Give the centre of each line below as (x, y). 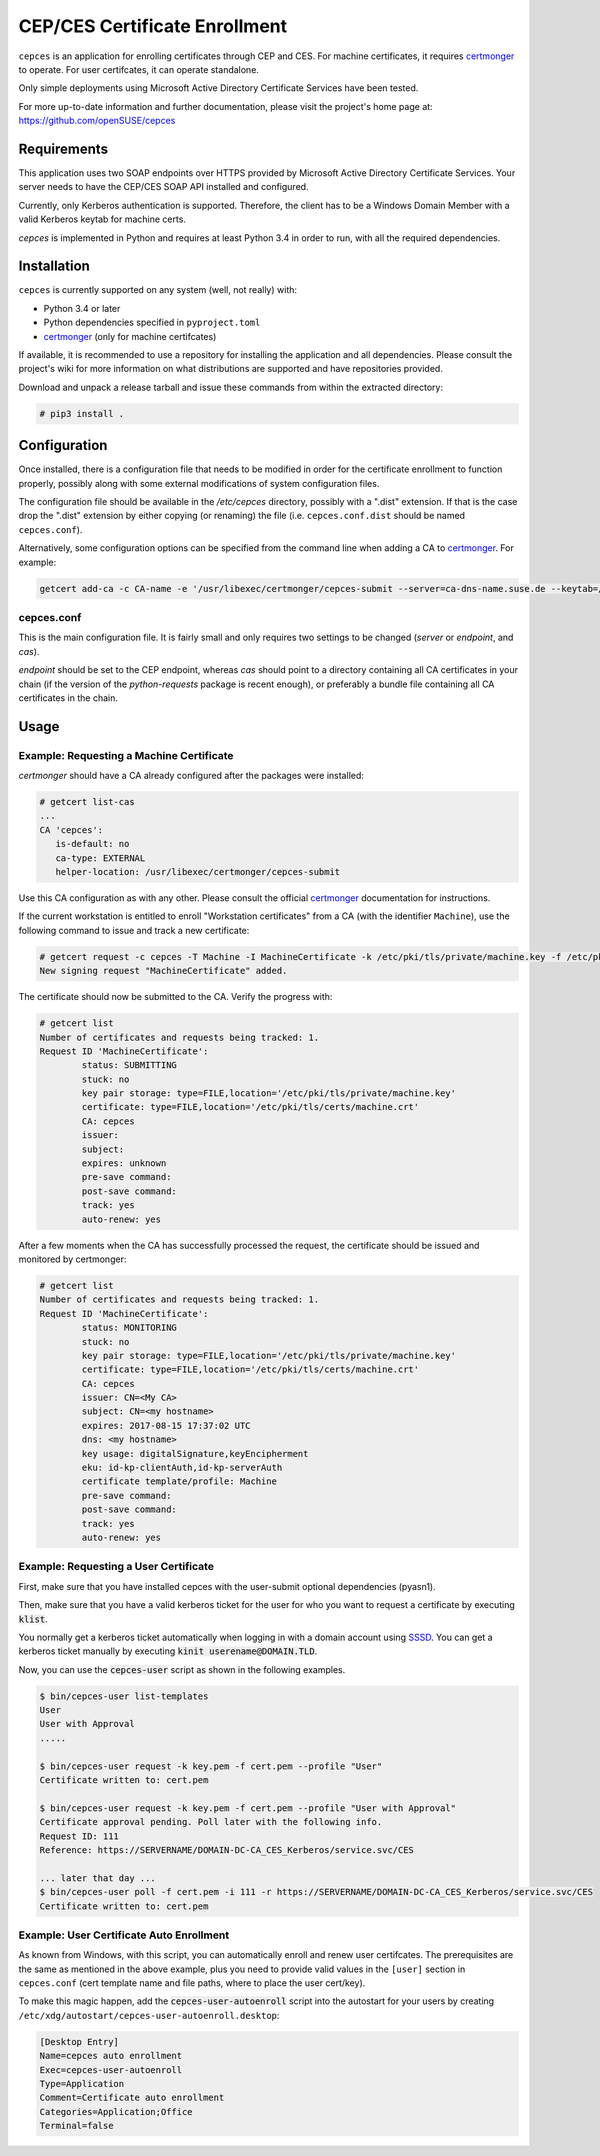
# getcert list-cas (87, 802)
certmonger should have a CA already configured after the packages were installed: (191, 776)
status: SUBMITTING (129, 1065)
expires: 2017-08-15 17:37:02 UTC (166, 1425)
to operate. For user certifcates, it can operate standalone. (139, 69)
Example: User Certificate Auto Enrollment (124, 1935)
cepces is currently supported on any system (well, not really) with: (158, 290)
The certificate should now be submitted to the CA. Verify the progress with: (175, 997)
